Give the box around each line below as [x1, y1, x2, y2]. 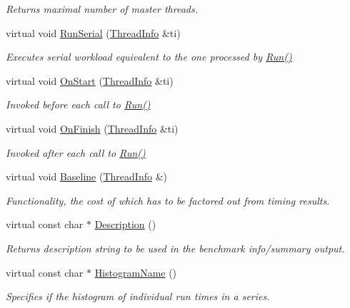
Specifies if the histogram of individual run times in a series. [6, 289, 270, 304]
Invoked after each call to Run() [6, 145, 146, 160]
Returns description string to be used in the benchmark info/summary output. [6, 240, 345, 255]
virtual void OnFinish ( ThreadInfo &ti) [6, 120, 179, 135]
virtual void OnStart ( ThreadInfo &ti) [6, 73, 174, 88]
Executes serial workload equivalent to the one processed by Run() [6, 49, 292, 64]
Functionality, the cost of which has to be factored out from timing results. [6, 192, 330, 207]
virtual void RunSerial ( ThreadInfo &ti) [6, 25, 181, 40]
